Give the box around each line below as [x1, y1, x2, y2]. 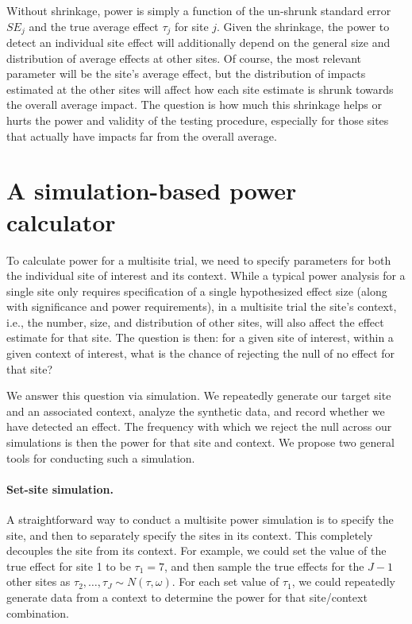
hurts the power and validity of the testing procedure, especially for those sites [6, 112, 389, 129]
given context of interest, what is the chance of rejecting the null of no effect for [6, 345, 395, 362]
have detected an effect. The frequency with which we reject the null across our [6, 418, 392, 435]
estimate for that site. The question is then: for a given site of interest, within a [6, 329, 394, 346]
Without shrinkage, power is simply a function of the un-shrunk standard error [6, 2, 391, 18]
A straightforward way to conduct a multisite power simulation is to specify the [6, 511, 394, 528]
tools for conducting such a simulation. [6, 449, 195, 466]
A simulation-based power [6, 174, 297, 207]
